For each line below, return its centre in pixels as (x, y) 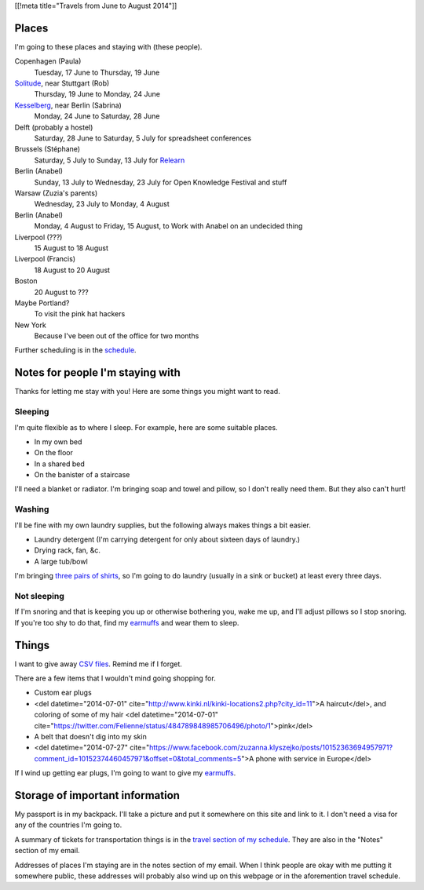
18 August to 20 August (72, 270)
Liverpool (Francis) (45, 259)
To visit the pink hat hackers (80, 314)
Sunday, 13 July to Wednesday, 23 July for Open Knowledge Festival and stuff (161, 182)
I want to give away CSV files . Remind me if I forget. (98, 664)
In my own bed (58, 441)
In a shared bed (60, 464)
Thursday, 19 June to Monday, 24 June (97, 94)
